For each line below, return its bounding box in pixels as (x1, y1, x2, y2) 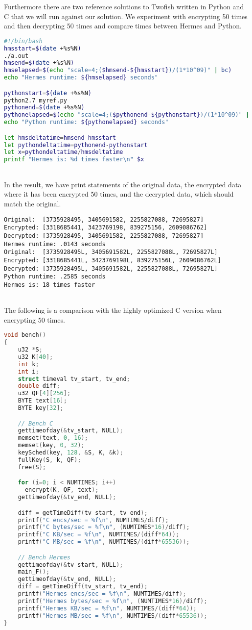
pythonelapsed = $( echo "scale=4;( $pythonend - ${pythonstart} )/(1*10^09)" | (4, 111, 250, 119)
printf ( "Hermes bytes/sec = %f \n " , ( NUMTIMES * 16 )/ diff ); (18, 597, 207, 605)
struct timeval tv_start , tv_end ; (18, 375, 130, 382)
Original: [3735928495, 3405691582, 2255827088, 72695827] (4, 216, 204, 223)
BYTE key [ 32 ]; (18, 404, 64, 412)
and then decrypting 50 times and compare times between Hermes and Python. (4, 21, 242, 31)
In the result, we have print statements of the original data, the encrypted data (4, 179, 242, 189)
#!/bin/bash (4, 37, 43, 45)
